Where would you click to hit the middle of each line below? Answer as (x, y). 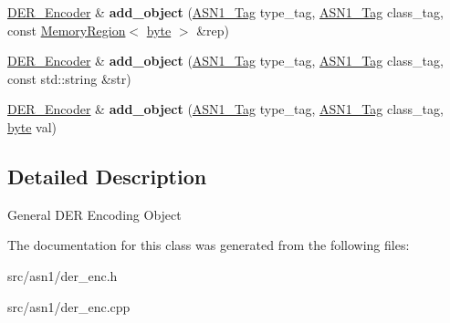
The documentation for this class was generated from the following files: (209, 245)
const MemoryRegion (67, 30)
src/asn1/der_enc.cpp (69, 306)
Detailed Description (107, 176)
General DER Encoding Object (94, 214)
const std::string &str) (69, 78)
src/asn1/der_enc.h (63, 275)
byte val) (32, 126)
